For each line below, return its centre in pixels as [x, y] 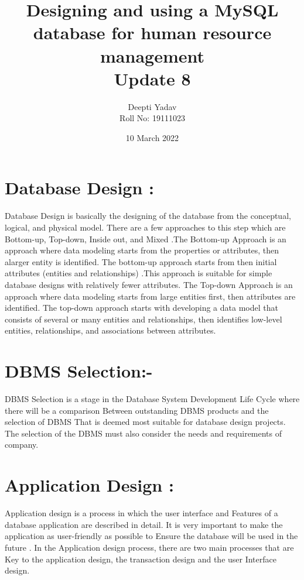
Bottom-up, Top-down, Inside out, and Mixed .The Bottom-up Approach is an [146, 238]
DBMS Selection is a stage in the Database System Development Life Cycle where [152, 399]
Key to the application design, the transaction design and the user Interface [141, 559]
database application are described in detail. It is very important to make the [144, 524]
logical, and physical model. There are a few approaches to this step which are [145, 227]
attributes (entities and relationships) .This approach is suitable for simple [139, 273]
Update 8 [152, 78]
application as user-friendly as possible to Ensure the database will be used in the [151, 536]
